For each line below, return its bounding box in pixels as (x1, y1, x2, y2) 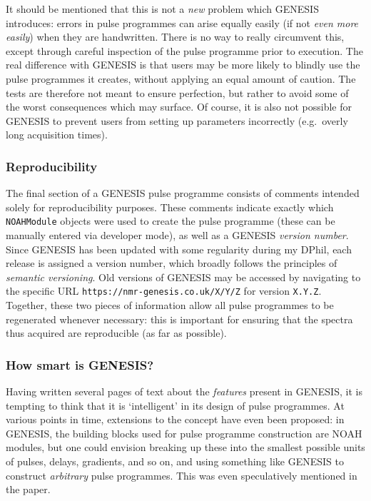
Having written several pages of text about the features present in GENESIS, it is (6, 384, 362, 399)
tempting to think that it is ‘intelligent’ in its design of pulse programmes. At (6, 398, 345, 413)
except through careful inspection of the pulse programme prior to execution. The (6, 43, 363, 58)
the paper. (6, 482, 51, 497)
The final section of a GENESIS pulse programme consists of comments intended (6, 186, 360, 201)
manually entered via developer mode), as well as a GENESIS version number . (6, 228, 349, 242)
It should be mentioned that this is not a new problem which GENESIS (6, 1, 319, 16)
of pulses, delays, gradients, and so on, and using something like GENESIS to (6, 454, 344, 468)
